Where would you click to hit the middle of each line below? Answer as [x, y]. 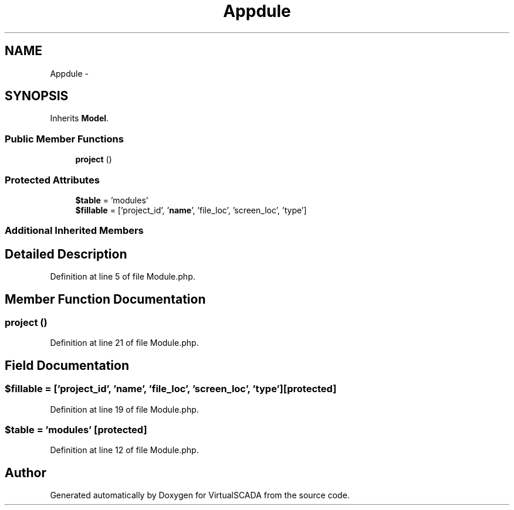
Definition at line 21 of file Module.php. [124, 343]
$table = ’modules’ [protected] [76, 429]
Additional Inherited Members [74, 231]
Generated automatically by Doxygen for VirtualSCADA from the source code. [200, 495]
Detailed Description [66, 254]
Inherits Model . [80, 118]
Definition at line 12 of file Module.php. [124, 450]
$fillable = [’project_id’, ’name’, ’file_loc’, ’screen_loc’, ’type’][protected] [171, 389]
